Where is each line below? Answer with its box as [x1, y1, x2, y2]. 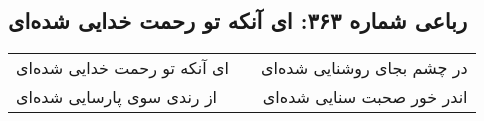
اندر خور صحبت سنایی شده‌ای [262, 85, 468, 109]
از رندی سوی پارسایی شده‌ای [16, 85, 218, 109]
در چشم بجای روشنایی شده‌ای [260, 56, 468, 80]
